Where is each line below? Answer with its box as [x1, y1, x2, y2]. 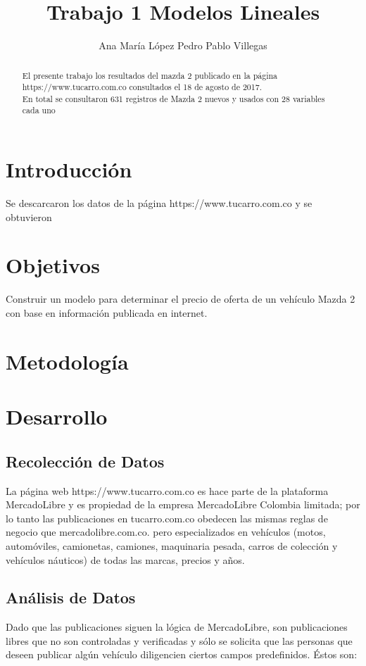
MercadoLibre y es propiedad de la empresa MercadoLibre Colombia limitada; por [6, 497, 360, 512]
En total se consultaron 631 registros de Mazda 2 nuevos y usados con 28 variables [22, 92, 325, 104]
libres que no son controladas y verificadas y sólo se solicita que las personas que [6, 633, 353, 648]
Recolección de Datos [6, 450, 165, 472]
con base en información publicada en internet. [6, 305, 208, 320]
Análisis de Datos [6, 586, 136, 608]
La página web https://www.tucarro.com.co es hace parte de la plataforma [6, 483, 329, 498]
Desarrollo [6, 402, 108, 431]
